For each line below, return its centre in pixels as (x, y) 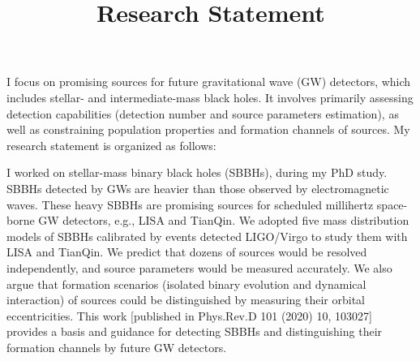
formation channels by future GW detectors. (117, 347)
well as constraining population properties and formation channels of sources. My (208, 129)
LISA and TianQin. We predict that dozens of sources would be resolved (187, 252)
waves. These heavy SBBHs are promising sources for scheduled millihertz (190, 204)
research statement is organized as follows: (111, 145)
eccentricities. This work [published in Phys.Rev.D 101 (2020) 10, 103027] (189, 315)
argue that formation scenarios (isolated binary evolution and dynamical (186, 284)
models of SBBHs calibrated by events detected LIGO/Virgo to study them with (207, 236)
